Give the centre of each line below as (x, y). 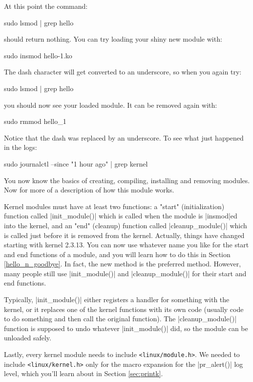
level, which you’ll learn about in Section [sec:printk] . (84, 373)
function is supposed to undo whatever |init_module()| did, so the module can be (126, 328)
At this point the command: (46, 6)
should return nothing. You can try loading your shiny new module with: (113, 39)
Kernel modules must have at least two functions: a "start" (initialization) (114, 206)
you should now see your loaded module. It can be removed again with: (111, 105)
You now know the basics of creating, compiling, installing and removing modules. (127, 180)
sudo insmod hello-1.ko (38, 55)
